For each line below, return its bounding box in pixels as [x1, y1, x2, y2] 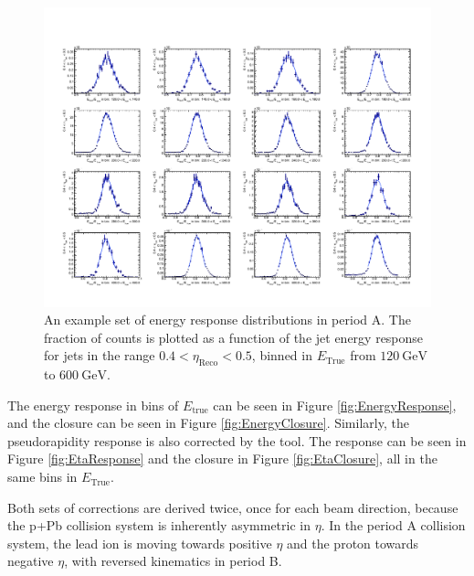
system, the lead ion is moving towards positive [7, 533, 272, 552]
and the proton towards [287, 533, 419, 552]
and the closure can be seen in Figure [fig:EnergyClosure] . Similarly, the [7, 413, 409, 432]
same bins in [7, 467, 78, 486]
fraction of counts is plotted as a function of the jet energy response [44, 327, 424, 347]
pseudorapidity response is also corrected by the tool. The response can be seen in [7, 431, 467, 450]
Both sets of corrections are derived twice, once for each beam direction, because [7, 497, 458, 517]
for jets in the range [44, 346, 155, 365]
